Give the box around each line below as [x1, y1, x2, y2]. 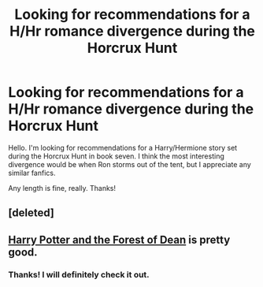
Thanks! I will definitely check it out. [8, 269, 150, 280]
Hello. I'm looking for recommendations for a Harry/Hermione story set [8, 143, 238, 152]
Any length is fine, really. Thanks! [8, 183, 117, 192]
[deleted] [8, 207, 55, 220]
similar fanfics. [8, 168, 56, 177]
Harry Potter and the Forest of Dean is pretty [8, 233, 231, 246]
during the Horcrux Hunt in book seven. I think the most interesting [8, 151, 224, 161]
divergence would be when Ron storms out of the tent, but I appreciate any [8, 159, 252, 169]
